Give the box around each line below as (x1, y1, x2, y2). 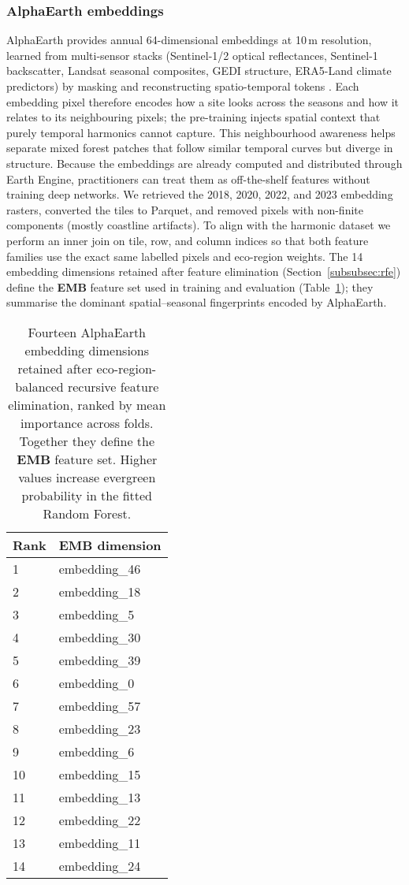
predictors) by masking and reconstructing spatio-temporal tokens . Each (6, 78, 359, 94)
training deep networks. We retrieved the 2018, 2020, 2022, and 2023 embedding (6, 186, 393, 203)
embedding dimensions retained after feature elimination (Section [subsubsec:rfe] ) (6, 263, 401, 280)
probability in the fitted (21, 485, 153, 504)
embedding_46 (58, 559, 141, 578)
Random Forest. (43, 504, 132, 522)
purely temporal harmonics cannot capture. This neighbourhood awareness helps (6, 124, 396, 140)
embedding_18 (58, 582, 141, 601)
